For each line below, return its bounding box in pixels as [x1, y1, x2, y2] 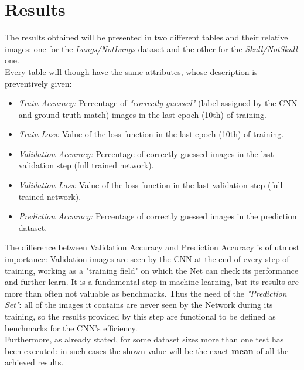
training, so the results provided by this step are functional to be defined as [5, 310, 276, 322]
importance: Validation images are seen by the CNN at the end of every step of [5, 253, 289, 265]
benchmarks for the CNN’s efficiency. [5, 321, 138, 334]
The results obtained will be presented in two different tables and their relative [5, 31, 288, 43]
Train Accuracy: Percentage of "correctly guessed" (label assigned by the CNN [18, 97, 298, 109]
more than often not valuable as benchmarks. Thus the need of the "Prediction [5, 287, 287, 299]
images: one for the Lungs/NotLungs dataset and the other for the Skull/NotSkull [5, 42, 298, 55]
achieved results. [5, 356, 64, 368]
